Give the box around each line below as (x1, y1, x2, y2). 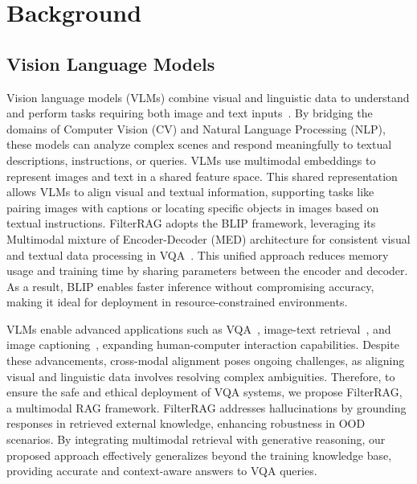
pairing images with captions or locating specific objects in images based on (6, 199, 379, 215)
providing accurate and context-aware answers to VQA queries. (6, 462, 317, 479)
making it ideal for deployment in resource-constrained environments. (6, 293, 348, 310)
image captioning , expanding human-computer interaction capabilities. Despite (6, 336, 399, 353)
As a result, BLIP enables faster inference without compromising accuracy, (6, 277, 374, 294)
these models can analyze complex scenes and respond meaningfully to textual (6, 136, 392, 153)
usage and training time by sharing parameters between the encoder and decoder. (6, 262, 408, 279)
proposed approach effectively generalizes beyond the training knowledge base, (6, 446, 392, 463)
